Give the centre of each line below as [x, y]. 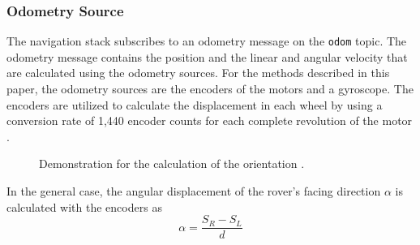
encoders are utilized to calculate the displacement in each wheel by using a [195, 104]
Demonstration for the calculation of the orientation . [172, 163]
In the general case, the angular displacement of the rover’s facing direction [194, 191]
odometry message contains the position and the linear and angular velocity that [207, 56]
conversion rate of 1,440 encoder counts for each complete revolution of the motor [210, 120]
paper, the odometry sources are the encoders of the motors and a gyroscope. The [210, 89]
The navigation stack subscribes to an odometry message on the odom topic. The [207, 41]
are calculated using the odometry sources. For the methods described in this [198, 73]
